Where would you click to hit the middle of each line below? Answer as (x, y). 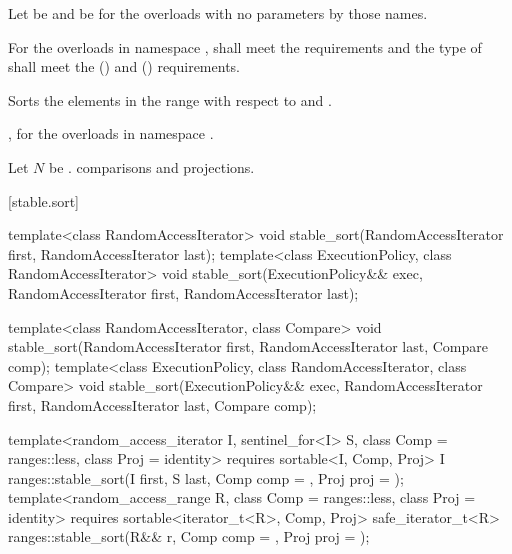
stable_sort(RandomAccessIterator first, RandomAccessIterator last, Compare (248, 346)
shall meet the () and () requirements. (124, 66)
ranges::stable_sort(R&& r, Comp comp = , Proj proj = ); (189, 536)
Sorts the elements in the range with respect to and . (170, 99)
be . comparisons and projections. (151, 166)
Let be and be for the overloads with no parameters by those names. (218, 13)
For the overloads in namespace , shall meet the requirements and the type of (245, 46)
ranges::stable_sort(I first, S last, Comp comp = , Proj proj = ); (206, 477)
